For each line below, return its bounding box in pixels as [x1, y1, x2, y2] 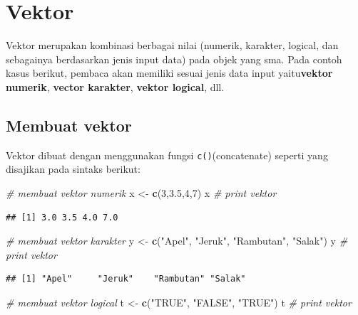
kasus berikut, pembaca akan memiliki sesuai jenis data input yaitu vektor [6, 65, 333, 80]
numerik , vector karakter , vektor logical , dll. [6, 79, 225, 94]
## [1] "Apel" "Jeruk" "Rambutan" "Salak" [6, 274, 246, 284]
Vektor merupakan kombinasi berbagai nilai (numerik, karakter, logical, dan [6, 38, 339, 53]
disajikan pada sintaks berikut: [6, 161, 140, 176]
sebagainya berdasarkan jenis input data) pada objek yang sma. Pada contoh [6, 51, 342, 66]
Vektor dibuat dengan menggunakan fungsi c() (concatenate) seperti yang [6, 147, 328, 162]
